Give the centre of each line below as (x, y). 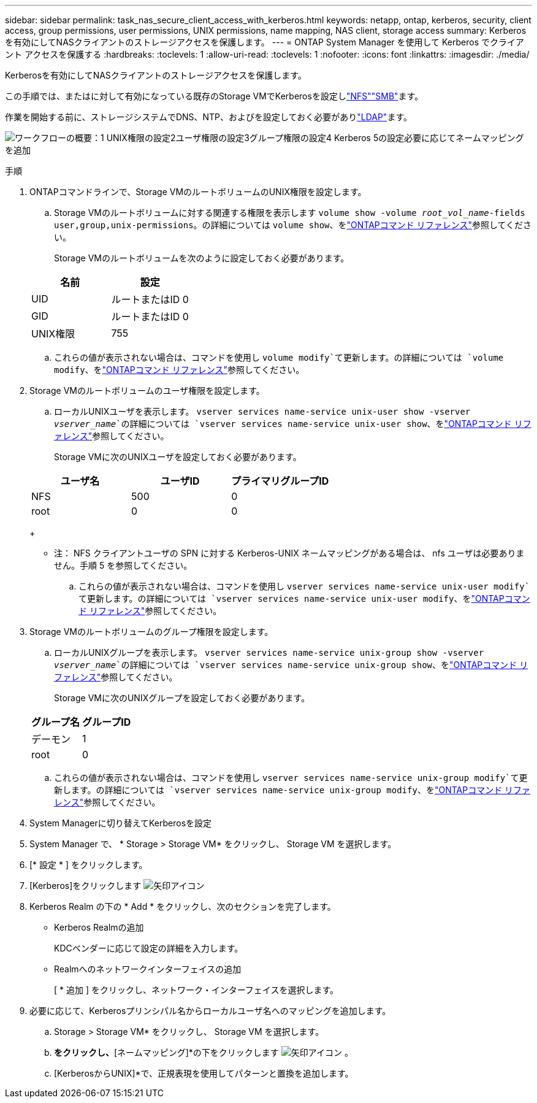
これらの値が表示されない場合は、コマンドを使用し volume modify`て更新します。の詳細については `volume (279, 357)
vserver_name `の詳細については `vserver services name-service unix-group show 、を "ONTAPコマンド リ (291, 665)
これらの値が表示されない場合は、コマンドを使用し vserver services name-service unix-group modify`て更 (291, 778)
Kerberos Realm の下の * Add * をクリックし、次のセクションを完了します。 (183, 906)
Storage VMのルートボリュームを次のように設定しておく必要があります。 (202, 258)
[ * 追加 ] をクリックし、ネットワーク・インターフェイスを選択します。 (196, 990)
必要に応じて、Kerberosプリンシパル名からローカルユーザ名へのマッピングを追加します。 (210, 1011)
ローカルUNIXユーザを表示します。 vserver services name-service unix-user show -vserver (262, 411)
